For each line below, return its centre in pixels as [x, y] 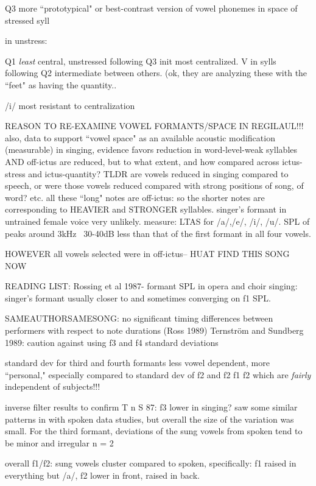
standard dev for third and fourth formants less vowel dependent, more [137, 363]
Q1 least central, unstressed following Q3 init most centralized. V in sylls [141, 61]
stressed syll [27, 20]
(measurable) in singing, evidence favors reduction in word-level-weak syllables [151, 150]
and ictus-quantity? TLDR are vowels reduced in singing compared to [158, 173]
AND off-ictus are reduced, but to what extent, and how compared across [142, 161]
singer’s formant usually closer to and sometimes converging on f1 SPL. [138, 298]
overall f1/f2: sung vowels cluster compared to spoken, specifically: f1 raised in [151, 463]
